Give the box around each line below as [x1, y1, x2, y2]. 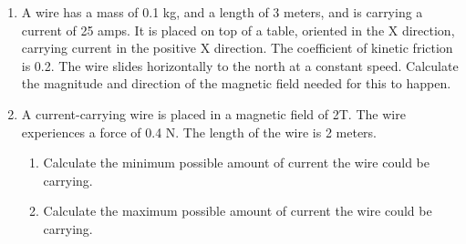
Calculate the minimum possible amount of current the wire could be [43, 153, 430, 172]
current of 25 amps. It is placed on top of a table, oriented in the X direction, [21, 20, 455, 39]
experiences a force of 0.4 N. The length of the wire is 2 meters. [21, 122, 378, 141]
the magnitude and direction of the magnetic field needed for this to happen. [21, 74, 451, 93]
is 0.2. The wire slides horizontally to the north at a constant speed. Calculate [21, 56, 459, 75]
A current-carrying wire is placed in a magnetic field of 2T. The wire [21, 104, 406, 123]
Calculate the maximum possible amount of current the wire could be [43, 201, 432, 220]
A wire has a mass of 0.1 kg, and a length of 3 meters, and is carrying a [21, 3, 423, 21]
